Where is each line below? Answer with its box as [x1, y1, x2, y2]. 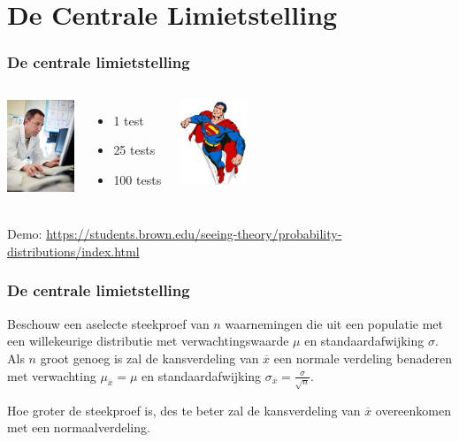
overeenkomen [375, 400, 451, 419]
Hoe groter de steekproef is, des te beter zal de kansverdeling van [7, 400, 361, 419]
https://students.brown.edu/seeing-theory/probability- [46, 225, 342, 243]
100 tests [113, 170, 162, 188]
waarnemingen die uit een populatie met [225, 314, 444, 332]
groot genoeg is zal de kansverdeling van [40, 348, 259, 367]
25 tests [113, 141, 156, 159]
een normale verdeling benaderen [273, 348, 452, 367]
